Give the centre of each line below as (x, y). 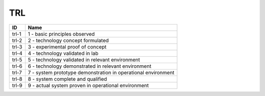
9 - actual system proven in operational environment (88, 85)
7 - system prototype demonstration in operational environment (101, 72)
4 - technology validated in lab (63, 53)
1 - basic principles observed (61, 34)
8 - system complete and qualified (67, 79)
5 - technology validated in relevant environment (84, 60)
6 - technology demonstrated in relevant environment (90, 66)
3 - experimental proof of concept (67, 47)
